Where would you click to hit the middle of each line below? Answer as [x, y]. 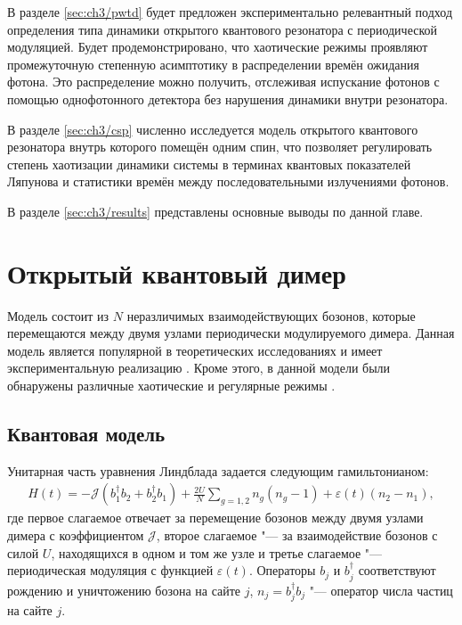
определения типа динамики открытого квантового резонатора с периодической [222, 29]
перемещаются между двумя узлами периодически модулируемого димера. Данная [231, 333]
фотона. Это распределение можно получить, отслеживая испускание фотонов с [223, 82]
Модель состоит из [58, 315]
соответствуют [397, 570]
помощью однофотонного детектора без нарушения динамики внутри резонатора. [228, 99]
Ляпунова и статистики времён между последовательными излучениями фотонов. [228, 181]
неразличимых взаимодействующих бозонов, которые [271, 315]
